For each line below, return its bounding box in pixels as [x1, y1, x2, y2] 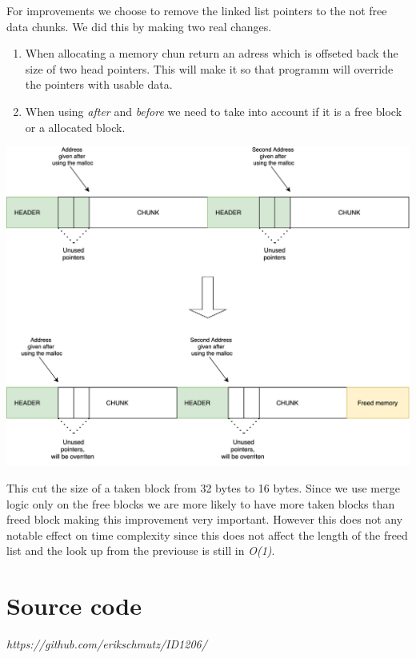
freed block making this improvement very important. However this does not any [6, 511, 403, 528]
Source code [6, 589, 142, 622]
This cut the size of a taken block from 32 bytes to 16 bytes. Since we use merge [6, 479, 400, 496]
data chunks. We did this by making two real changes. [6, 18, 272, 34]
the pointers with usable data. [25, 76, 173, 93]
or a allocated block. [25, 118, 126, 135]
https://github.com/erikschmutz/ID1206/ [6, 636, 207, 652]
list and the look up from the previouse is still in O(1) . [6, 542, 275, 559]
